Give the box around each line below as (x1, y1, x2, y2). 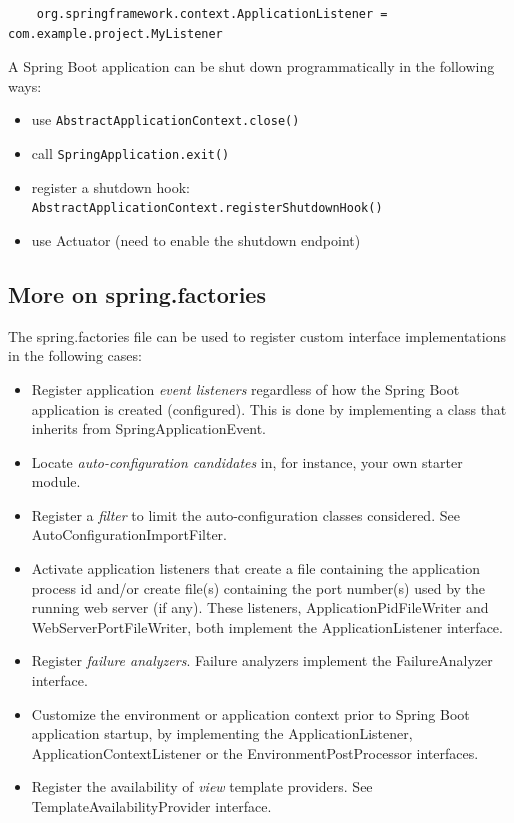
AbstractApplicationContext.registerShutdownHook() (31, 201, 383, 216)
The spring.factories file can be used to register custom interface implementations (8, 325, 507, 346)
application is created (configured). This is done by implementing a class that (31, 398, 507, 419)
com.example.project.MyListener (8, 26, 223, 41)
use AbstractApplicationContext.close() (31, 109, 300, 130)
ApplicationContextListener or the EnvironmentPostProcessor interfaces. (31, 742, 479, 763)
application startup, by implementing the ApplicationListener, (31, 723, 413, 744)
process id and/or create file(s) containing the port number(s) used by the (31, 577, 486, 598)
